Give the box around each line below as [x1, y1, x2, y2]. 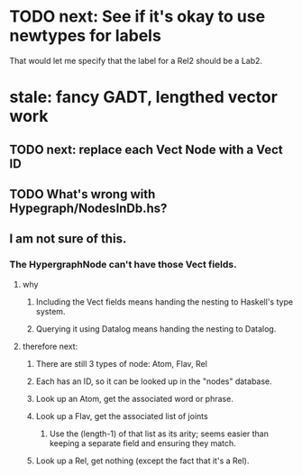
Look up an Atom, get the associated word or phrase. [35, 393, 234, 404]
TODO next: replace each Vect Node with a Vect [9, 142, 283, 157]
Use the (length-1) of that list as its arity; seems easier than [49, 428, 269, 439]
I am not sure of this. [9, 232, 127, 247]
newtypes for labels [9, 25, 162, 46]
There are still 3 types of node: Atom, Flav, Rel [35, 358, 207, 369]
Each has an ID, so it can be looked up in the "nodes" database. [35, 376, 272, 387]
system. [35, 306, 66, 316]
